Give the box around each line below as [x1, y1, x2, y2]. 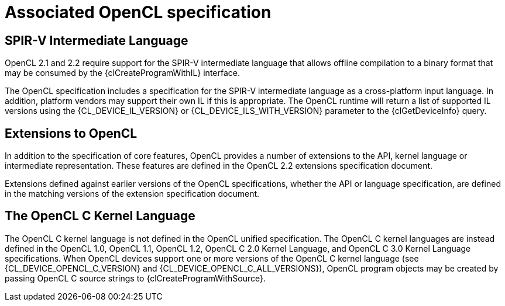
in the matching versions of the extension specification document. [5, 189, 260, 199]
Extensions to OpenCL [5, 126, 138, 141]
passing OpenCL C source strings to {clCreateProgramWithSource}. [5, 273, 266, 283]
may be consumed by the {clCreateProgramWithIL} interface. [5, 68, 241, 78]
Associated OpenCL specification [5, 2, 272, 22]
